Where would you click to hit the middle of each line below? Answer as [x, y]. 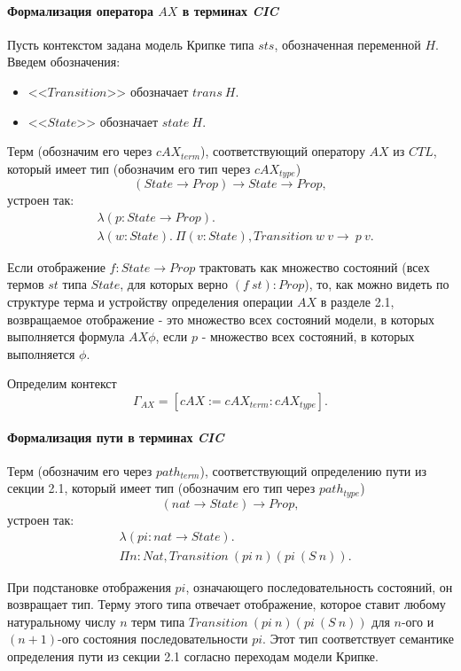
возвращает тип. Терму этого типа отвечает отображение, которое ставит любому [227, 604]
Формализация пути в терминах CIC [116, 437]
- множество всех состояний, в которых [308, 336]
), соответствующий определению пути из [313, 470]
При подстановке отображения [89, 586]
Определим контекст [62, 383]
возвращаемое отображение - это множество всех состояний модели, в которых [221, 319]
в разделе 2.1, [357, 302]
